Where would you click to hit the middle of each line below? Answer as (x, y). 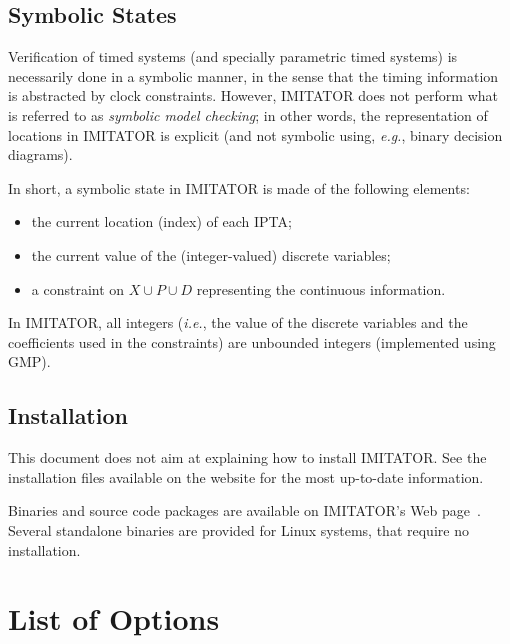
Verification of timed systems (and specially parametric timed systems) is (233, 56)
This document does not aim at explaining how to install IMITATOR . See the (247, 457)
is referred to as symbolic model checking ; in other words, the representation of (248, 114)
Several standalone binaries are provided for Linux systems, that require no (238, 529)
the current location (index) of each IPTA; (161, 221)
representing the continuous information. (321, 288)
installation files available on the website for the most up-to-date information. (246, 476)
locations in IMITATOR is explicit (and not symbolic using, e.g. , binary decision (255, 134)
